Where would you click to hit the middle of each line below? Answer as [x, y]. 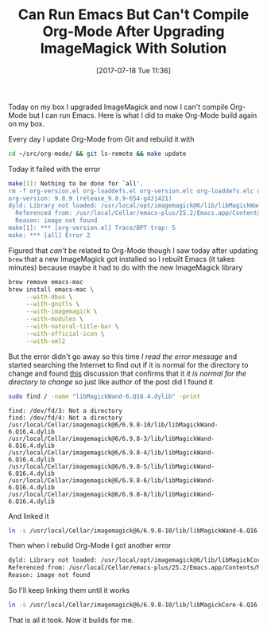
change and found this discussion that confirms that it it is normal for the [128, 373]
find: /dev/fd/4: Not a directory [66, 418]
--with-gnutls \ [53, 304]
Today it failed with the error [54, 169]
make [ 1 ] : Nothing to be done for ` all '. [76, 183]
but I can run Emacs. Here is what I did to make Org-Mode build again [143, 115]
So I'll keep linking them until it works [69, 590]
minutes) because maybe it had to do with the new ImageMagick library [126, 267]
